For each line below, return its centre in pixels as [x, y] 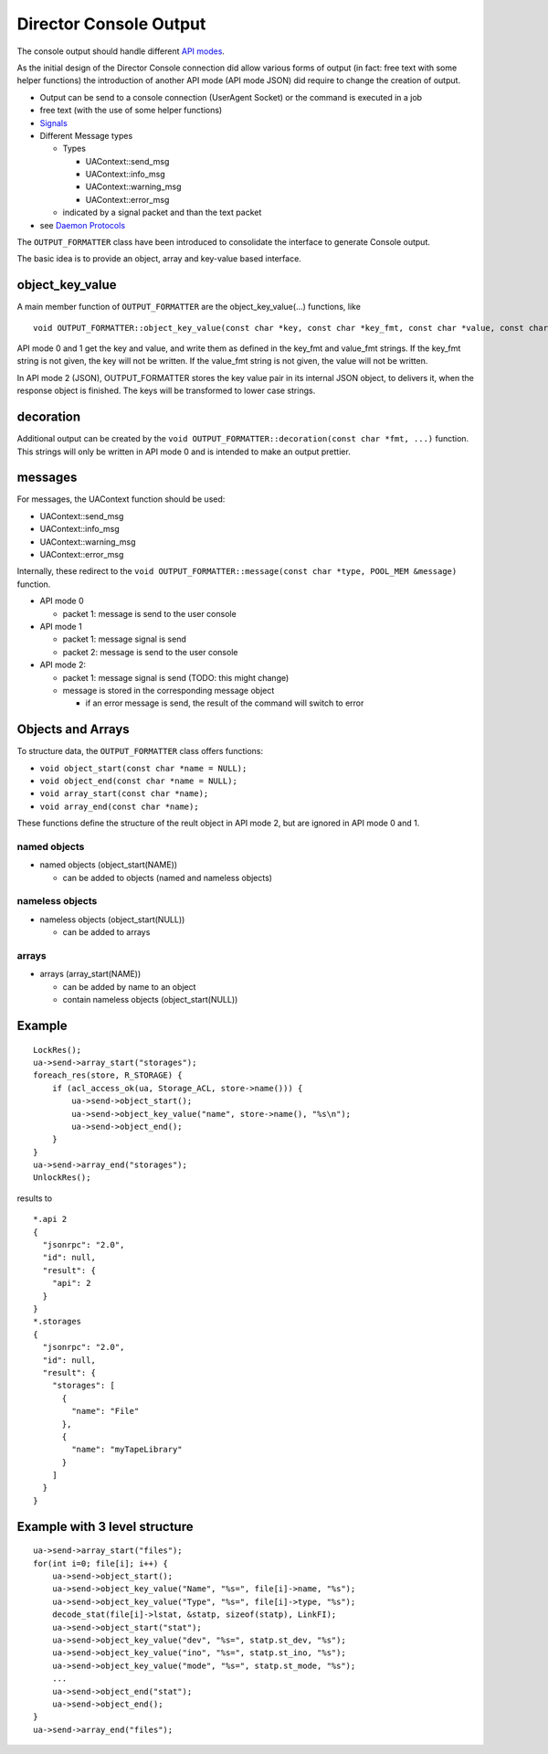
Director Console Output [111, 24]
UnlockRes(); [62, 1178]
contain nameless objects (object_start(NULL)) [150, 1000]
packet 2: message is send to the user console [150, 652]
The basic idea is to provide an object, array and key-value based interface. [159, 259]
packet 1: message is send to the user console [149, 613]
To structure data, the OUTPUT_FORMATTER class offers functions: [140, 751]
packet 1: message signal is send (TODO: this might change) [176, 677]
